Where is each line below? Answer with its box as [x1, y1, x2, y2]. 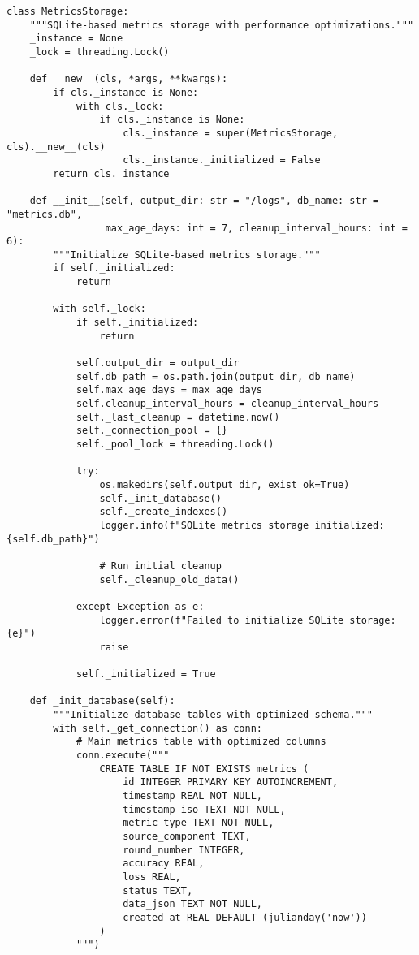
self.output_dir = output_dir [76, 357, 240, 369]
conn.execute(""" [76, 750, 170, 762]
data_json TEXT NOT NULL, [123, 898, 262, 910]
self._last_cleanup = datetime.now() [76, 411, 280, 423]
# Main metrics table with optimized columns [76, 736, 326, 748]
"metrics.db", [6, 208, 83, 220]
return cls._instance [53, 167, 170, 179]
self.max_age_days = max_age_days [76, 384, 262, 396]
